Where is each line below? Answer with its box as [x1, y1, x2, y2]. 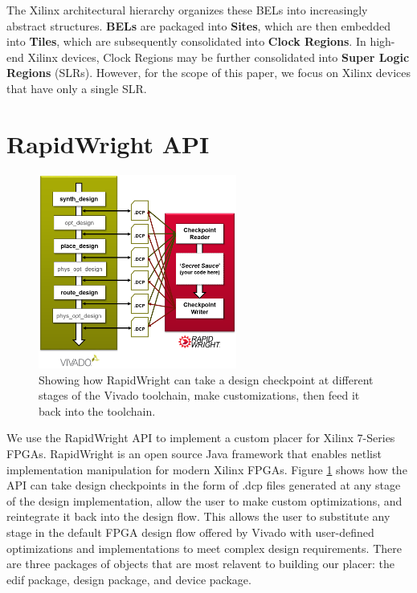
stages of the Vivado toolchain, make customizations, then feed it [39, 387, 360, 404]
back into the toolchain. [39, 402, 156, 419]
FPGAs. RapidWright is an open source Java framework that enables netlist [6, 445, 382, 461]
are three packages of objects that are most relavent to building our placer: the [6, 555, 395, 572]
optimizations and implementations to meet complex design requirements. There [6, 539, 402, 556]
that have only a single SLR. [6, 79, 147, 96]
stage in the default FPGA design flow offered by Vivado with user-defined [6, 523, 374, 540]
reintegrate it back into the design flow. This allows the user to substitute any [6, 508, 390, 525]
